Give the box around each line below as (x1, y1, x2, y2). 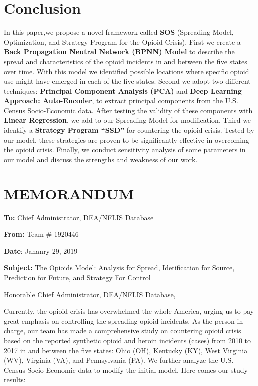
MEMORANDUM (4, 183, 134, 203)
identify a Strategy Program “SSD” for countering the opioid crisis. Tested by (4, 125, 254, 135)
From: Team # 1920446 (4, 229, 79, 239)
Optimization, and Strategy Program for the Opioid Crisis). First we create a (4, 36, 241, 47)
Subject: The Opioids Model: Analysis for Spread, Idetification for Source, (4, 262, 235, 273)
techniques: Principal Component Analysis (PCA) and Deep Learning (4, 85, 242, 96)
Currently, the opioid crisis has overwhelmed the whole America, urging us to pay (4, 306, 254, 316)
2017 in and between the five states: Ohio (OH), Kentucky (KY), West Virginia (4, 345, 248, 355)
